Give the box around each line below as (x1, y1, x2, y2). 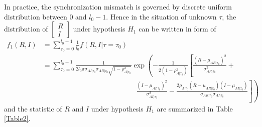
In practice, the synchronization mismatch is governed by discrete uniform (4, 1, 232, 11)
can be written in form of (139, 23, 216, 34)
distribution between (4, 11, 67, 21)
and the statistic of (4, 103, 62, 113)
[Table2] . (4, 113, 31, 123)
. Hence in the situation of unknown (106, 11, 217, 21)
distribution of (4, 23, 48, 34)
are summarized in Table (157, 103, 233, 113)
